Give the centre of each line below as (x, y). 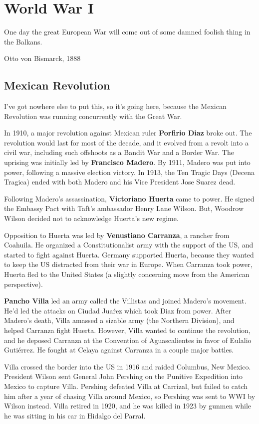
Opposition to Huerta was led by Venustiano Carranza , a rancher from (117, 235)
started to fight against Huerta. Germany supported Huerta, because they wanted (129, 254)
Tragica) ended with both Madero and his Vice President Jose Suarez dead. (120, 182)
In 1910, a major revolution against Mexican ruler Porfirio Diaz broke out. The (128, 133)
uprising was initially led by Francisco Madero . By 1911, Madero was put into (127, 162)
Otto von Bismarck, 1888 (42, 58)
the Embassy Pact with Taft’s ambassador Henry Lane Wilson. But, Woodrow (124, 208)
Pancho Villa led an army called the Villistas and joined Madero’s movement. (125, 301)
